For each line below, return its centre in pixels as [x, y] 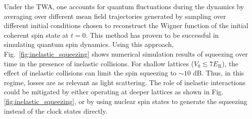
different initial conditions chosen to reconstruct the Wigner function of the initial [126, 25]
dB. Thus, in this [218, 73]
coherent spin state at [36, 35]
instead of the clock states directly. [56, 111]
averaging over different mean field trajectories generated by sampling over [115, 16]
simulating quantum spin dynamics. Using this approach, [89, 44]
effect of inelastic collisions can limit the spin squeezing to [90, 73]
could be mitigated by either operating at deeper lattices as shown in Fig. [114, 92]
